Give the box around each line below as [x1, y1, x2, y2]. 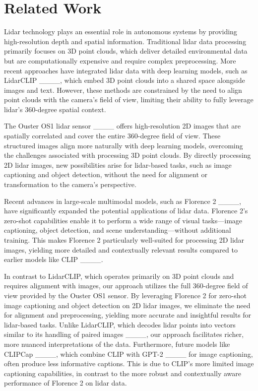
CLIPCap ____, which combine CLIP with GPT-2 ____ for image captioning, [4, 348, 253, 359]
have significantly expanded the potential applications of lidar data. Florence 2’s [4, 205, 248, 216]
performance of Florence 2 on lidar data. [4, 378, 127, 388]
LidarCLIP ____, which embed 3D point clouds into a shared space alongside [4, 75, 245, 85]
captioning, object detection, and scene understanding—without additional [4, 225, 231, 235]
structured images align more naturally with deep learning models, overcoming [4, 140, 243, 150]
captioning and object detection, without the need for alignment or [4, 169, 208, 180]
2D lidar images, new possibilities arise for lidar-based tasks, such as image [4, 159, 232, 170]
